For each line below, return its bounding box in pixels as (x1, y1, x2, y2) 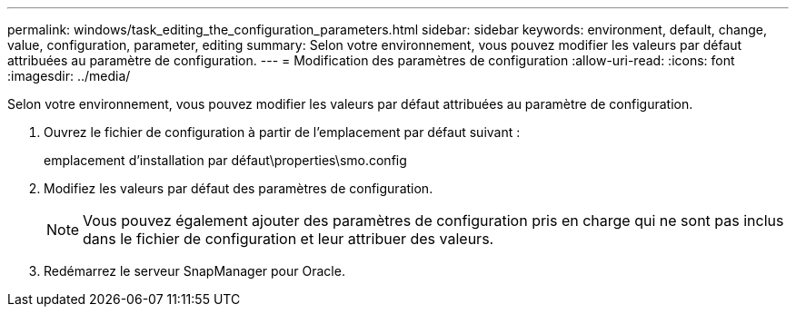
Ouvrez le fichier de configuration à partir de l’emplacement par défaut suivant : (44, 124, 521, 140)
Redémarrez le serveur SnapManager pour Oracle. (44, 263, 345, 279)
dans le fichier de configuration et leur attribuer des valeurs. (83, 230, 494, 248)
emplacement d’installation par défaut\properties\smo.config (44, 152, 407, 168)
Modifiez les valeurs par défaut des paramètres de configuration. (44, 181, 433, 196)
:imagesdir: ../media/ (7, 68, 131, 83)
